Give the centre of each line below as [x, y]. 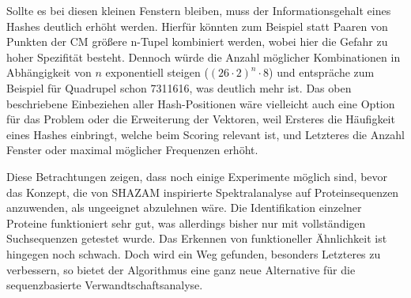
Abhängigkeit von [49, 72]
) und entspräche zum [322, 72]
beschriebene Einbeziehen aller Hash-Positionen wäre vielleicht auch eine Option [201, 103]
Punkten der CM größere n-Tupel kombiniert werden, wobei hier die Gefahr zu [197, 41]
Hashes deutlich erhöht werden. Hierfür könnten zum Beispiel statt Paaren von [197, 26]
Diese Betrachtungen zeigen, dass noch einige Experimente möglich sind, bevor [197, 176]
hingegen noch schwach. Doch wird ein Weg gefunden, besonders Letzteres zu [194, 253]
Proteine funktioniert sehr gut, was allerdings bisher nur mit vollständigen [186, 223]
